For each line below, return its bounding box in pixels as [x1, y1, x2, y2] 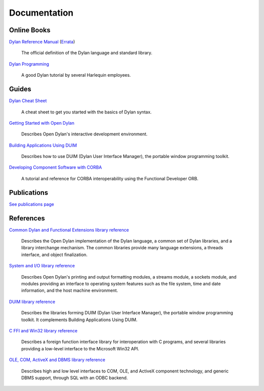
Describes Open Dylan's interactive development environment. [21, 131, 148, 137]
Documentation [9, 7, 74, 18]
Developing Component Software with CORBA [9, 164, 102, 171]
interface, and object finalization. [21, 252, 88, 258]
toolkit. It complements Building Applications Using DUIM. [21, 317, 138, 323]
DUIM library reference [9, 299, 56, 304]
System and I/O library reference [9, 263, 75, 269]
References [9, 214, 45, 222]
